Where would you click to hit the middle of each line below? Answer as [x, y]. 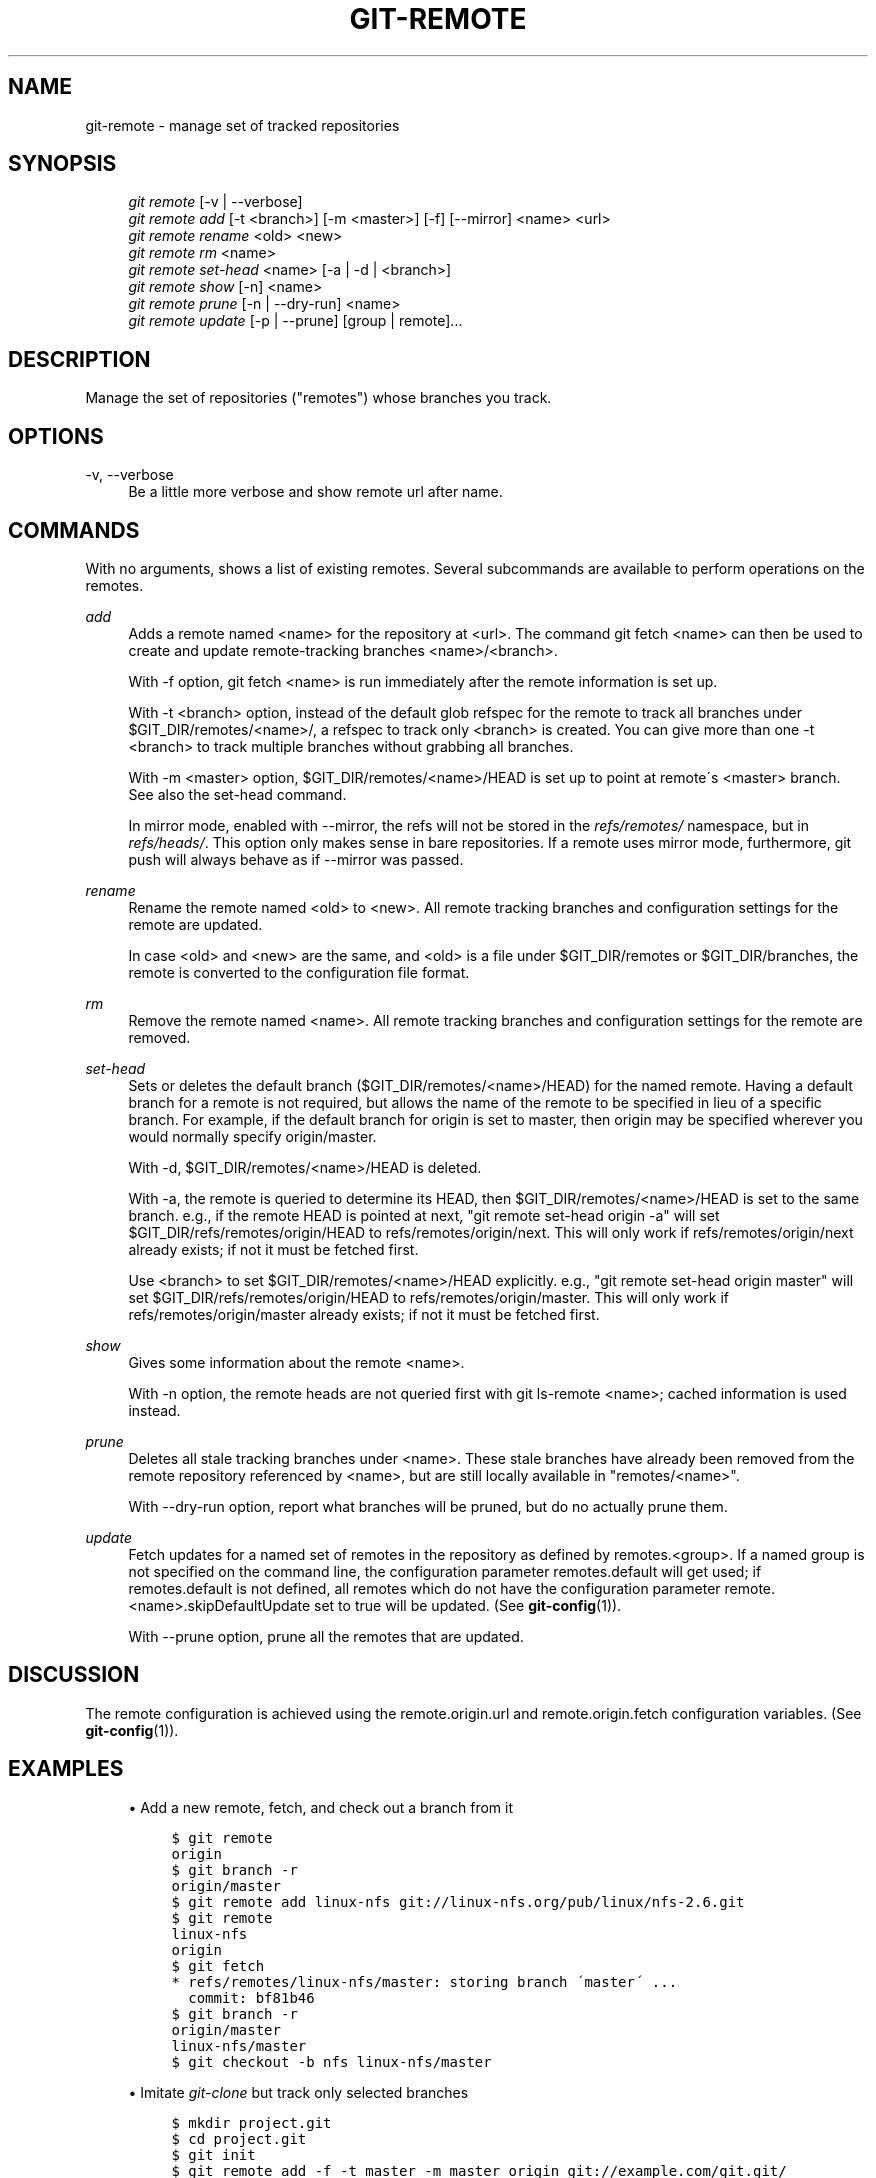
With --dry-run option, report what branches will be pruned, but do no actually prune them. [428, 1506]
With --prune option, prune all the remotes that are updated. [326, 1636]
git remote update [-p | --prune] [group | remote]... [295, 321]
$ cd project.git [239, 2138]
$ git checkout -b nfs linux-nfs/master [331, 2061]
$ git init [213, 2154]
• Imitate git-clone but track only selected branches [298, 2092]
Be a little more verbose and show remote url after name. [315, 492]
